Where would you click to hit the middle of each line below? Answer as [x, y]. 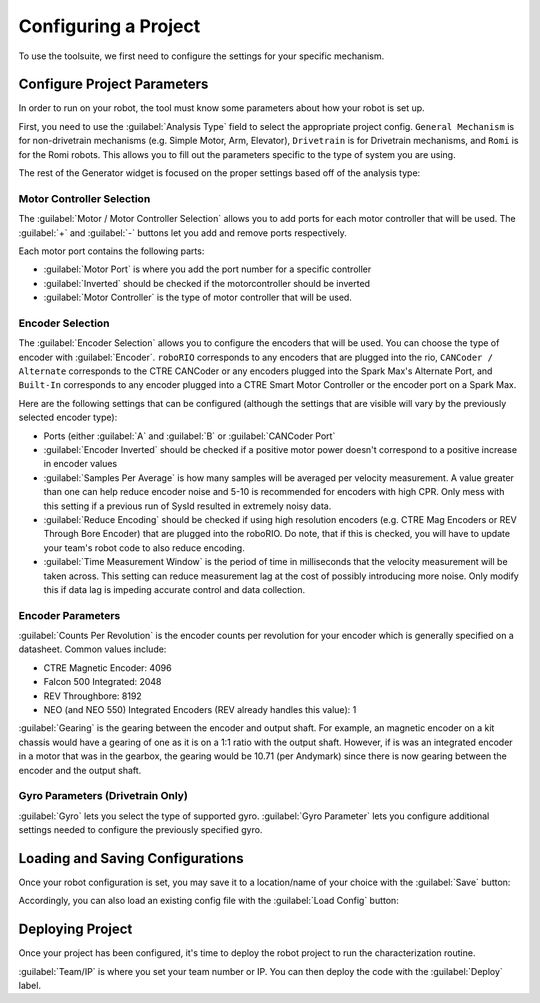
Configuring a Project [109, 26]
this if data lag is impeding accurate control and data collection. [174, 589]
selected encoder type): [68, 417]
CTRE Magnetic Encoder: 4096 [107, 667]
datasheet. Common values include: [92, 649]
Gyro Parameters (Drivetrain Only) [103, 796]
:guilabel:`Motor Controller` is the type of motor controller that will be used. [197, 297]
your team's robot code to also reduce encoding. [144, 547]
